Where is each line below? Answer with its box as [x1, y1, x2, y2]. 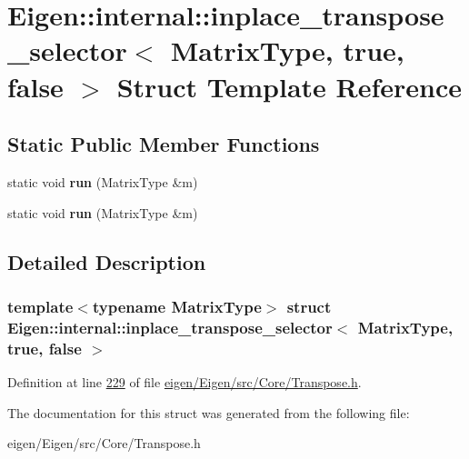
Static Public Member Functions [7, 130, 320, 158]
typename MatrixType [92, 294, 262, 317]
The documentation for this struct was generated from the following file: [7, 403, 410, 422]
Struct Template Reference [116, 67, 463, 105]
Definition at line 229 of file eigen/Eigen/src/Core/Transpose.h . [7, 372, 362, 391]
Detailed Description [7, 247, 206, 275]
